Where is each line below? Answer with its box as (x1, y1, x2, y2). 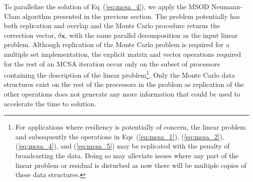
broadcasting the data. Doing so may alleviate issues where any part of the (15, 150, 239, 160)
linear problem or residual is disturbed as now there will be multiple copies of (15, 160, 247, 170)
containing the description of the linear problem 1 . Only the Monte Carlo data (4, 68, 235, 80)
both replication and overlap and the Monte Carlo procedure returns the (4, 20, 220, 31)
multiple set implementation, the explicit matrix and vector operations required (4, 49, 241, 59)
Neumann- (211, 1, 242, 11)
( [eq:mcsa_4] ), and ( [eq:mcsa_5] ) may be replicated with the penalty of (15, 141, 230, 151)
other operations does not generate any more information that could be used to (4, 89, 240, 99)
